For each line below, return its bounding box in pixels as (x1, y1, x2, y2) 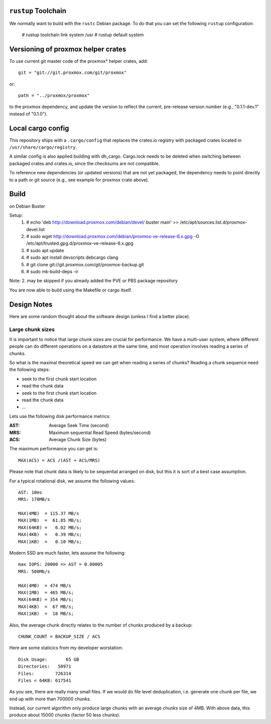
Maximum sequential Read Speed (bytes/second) (49, 430, 151, 436)
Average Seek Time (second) (49, 423, 109, 429)
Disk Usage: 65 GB (18, 656, 79, 662)
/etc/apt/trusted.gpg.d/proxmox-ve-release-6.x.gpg (26, 240, 133, 246)
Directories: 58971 (18, 664, 71, 669)
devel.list (26, 226, 45, 232)
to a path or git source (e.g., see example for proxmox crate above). (9, 176, 149, 183)
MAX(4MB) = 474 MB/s (18, 583, 71, 588)
